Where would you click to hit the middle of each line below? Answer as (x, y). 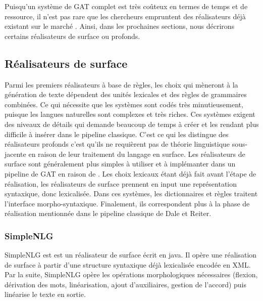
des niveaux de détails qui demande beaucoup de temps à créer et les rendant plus (132, 124)
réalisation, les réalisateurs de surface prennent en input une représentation (121, 183)
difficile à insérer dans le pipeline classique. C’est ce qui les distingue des (117, 134)
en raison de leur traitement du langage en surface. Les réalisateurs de (137, 154)
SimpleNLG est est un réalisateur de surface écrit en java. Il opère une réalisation (131, 255)
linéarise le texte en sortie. (45, 294)
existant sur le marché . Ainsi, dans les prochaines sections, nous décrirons (120, 26)
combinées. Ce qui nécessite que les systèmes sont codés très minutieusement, (124, 104)
